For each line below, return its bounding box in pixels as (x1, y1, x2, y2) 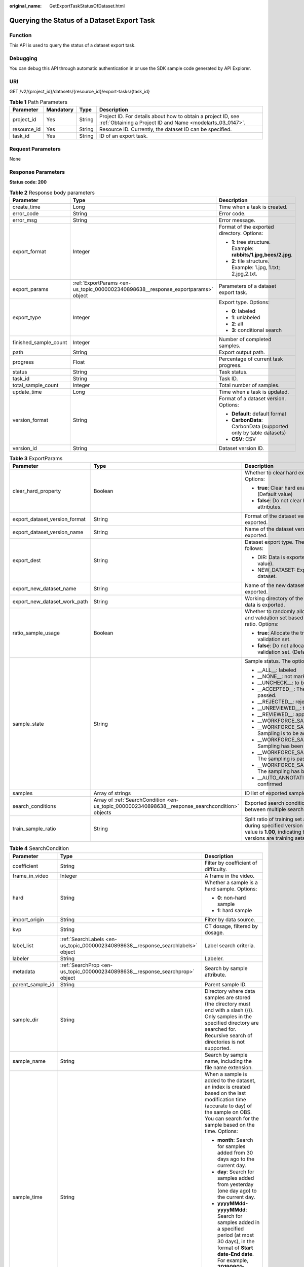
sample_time (12, 1194, 43, 1201)
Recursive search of (204, 1032, 253, 1039)
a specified (217, 1225, 244, 1232)
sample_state (12, 720, 44, 727)
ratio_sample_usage (12, 629, 60, 637)
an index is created (204, 1083, 250, 1090)
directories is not (204, 1038, 245, 1045)
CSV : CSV (231, 435, 256, 442)
